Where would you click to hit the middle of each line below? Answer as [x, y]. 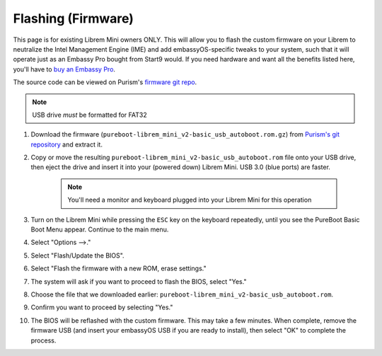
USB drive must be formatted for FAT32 [90, 115]
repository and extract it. [66, 144]
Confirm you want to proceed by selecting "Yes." [102, 307]
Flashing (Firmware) [74, 18]
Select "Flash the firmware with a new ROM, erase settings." [118, 268]
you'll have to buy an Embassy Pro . [64, 69]
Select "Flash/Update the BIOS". [77, 255]
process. [44, 340]
